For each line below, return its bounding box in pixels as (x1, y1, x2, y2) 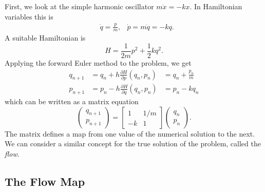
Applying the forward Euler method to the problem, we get (5, 57, 192, 68)
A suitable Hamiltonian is (5, 32, 86, 43)
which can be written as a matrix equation (5, 96, 139, 107)
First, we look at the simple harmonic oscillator (5, 1, 154, 11)
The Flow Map (5, 174, 85, 189)
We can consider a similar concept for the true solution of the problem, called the (5, 138, 261, 149)
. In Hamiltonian (190, 1, 242, 11)
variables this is (5, 11, 53, 22)
